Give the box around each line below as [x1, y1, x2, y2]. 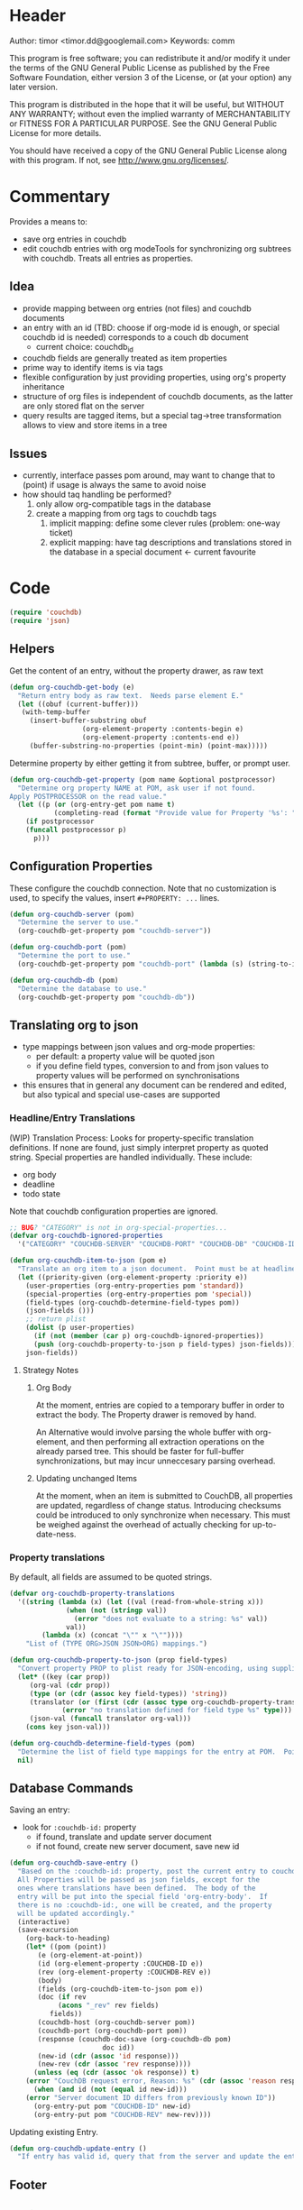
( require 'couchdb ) [9, 608, 83, 618]
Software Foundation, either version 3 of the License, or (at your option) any [9, 71, 292, 82]
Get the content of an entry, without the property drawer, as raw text [9, 665, 264, 676]
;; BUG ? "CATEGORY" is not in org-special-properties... [9, 1223, 228, 1232]
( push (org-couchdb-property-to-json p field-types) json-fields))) [32, 1340, 297, 1349]
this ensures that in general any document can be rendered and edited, [22, 1079, 287, 1091]
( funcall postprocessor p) [25, 826, 127, 835]
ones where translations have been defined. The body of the [17, 1884, 256, 1894]
